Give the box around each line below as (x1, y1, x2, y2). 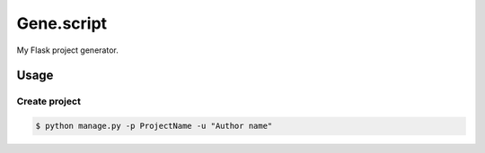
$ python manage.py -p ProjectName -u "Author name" (35, 121, 273, 132)
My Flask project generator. (16, 45, 119, 55)
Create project (16, 95, 81, 107)
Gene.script (16, 13, 108, 33)
